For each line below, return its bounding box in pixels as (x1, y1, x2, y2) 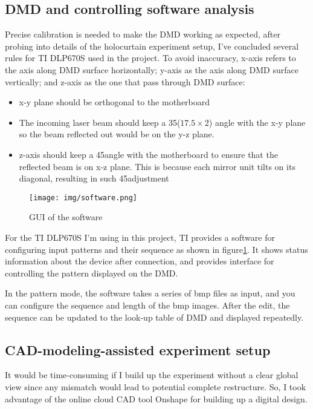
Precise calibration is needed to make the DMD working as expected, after (5, 28, 280, 41)
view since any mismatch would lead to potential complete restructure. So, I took (5, 380, 306, 393)
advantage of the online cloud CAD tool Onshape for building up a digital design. (5, 392, 308, 405)
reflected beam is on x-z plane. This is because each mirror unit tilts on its (19, 160, 295, 172)
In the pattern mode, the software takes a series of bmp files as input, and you (5, 287, 295, 299)
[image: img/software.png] (29, 193, 137, 202)
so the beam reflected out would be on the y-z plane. (19, 128, 215, 140)
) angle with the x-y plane (208, 116, 306, 128)
